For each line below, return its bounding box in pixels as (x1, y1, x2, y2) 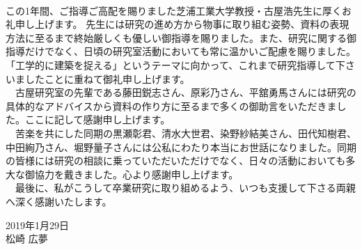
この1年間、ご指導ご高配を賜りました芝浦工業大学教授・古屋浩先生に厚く (6, 3, 342, 17)
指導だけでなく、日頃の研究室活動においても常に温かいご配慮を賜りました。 (6, 44, 356, 58)
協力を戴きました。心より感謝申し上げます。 (34, 166, 239, 181)
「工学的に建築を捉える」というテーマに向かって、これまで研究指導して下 (6, 57, 345, 72)
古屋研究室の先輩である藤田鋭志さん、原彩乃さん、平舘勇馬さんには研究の (15, 85, 356, 100)
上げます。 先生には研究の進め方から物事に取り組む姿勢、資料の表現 (34, 17, 349, 31)
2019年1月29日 (6, 217, 69, 232)
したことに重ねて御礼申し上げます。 (24, 71, 190, 86)
